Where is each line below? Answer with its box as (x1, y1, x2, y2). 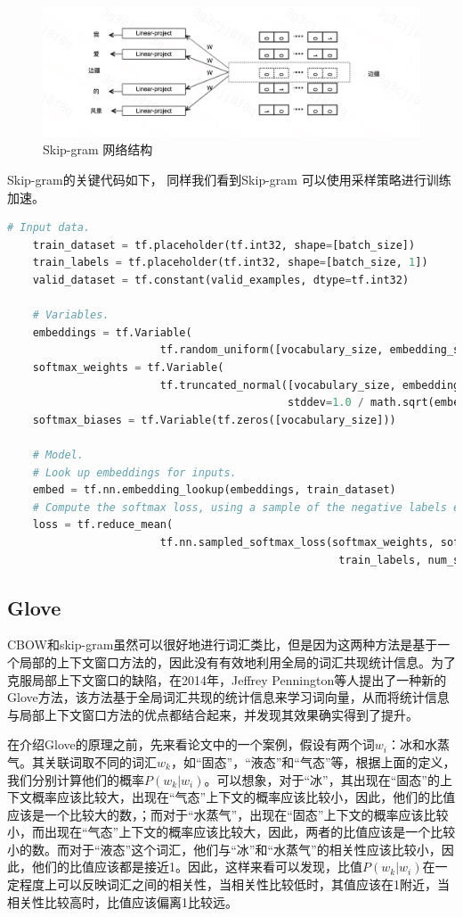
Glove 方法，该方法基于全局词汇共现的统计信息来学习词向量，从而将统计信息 (7, 688, 450, 706)
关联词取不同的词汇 (44, 752, 157, 771)
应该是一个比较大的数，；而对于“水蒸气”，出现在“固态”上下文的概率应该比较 (7, 805, 449, 823)
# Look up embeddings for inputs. (32, 466, 237, 479)
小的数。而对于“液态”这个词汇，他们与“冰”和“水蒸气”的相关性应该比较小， (7, 839, 442, 858)
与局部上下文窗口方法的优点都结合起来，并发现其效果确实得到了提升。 (7, 705, 418, 723)
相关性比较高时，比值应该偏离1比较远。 (7, 892, 238, 911)
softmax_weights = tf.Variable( (32, 361, 224, 375)
